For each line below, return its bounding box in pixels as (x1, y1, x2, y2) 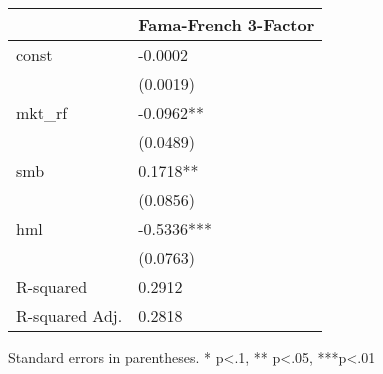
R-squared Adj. (16, 304, 123, 327)
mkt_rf (16, 101, 68, 124)
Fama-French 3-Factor (138, 13, 315, 36)
